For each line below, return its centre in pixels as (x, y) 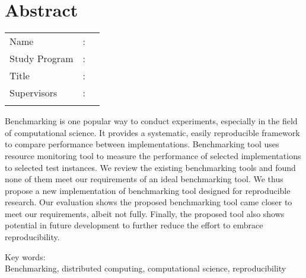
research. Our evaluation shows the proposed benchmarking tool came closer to (149, 202)
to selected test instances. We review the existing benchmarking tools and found (150, 167)
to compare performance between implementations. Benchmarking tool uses (142, 144)
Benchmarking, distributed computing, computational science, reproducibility (146, 268)
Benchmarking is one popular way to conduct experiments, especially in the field (151, 121)
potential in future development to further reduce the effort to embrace (134, 225)
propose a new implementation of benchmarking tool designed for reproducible (148, 190)
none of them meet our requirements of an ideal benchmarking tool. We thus (144, 179)
